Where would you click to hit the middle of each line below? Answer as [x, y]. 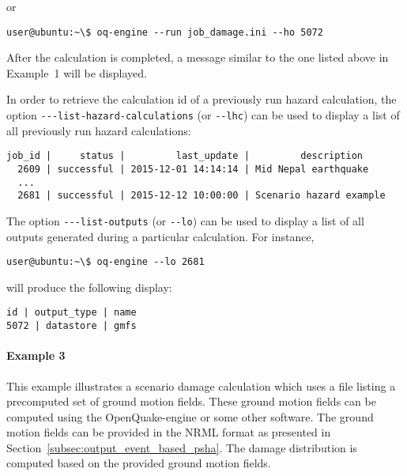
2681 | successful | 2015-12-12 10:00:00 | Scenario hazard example [202, 196]
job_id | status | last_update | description [185, 156]
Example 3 [36, 355]
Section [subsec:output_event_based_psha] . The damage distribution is [182, 447]
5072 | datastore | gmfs [72, 326]
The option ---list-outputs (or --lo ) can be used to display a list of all [185, 220]
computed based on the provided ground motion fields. [139, 463]
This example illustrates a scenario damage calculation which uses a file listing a [201, 385]
